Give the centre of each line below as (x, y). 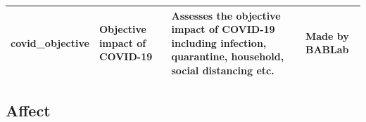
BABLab (327, 49)
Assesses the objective (226, 15)
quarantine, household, (228, 56)
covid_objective (50, 42)
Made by (327, 35)
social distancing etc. (223, 70)
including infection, (219, 42)
